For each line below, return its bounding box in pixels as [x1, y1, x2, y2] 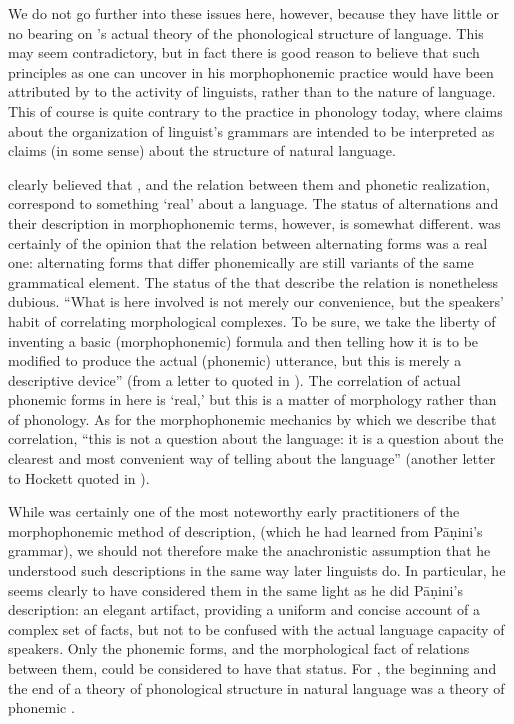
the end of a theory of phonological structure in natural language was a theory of [8, 677, 505, 698]
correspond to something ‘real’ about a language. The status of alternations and [8, 193, 499, 214]
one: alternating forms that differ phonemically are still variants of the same [8, 252, 474, 273]
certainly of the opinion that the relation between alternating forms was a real [8, 232, 488, 253]
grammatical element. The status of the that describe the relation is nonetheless [8, 271, 499, 292]
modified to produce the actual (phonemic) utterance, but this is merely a [8, 350, 462, 371]
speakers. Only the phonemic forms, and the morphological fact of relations [8, 638, 470, 659]
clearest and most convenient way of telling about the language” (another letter [8, 448, 496, 469]
